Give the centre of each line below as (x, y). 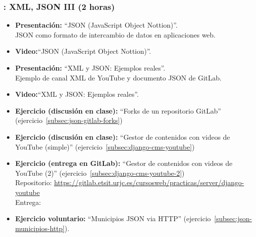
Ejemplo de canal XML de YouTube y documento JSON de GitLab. (118, 77)
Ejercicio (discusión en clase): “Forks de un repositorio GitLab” (118, 110)
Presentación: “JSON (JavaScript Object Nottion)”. (96, 25)
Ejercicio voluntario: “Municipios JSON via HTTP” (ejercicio (113, 218)
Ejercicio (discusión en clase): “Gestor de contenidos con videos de (123, 137)
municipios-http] (40, 228)
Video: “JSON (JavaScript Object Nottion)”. (83, 51)
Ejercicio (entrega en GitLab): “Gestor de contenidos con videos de (124, 163)
